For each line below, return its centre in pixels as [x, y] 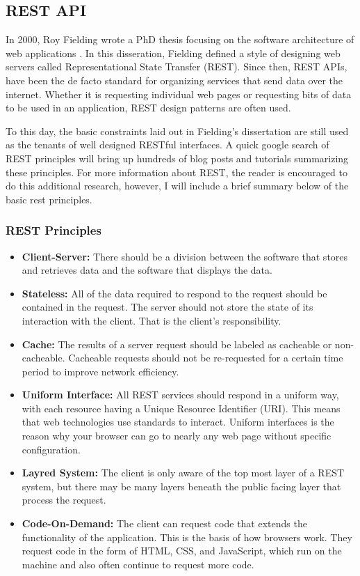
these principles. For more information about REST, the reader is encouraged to [177, 172]
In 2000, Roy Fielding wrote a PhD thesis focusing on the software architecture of [180, 39]
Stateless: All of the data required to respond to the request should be [174, 293]
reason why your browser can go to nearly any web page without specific [177, 436]
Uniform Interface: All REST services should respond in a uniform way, [180, 395]
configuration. [51, 449]
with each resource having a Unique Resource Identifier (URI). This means [181, 408]
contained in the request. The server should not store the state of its [167, 307]
